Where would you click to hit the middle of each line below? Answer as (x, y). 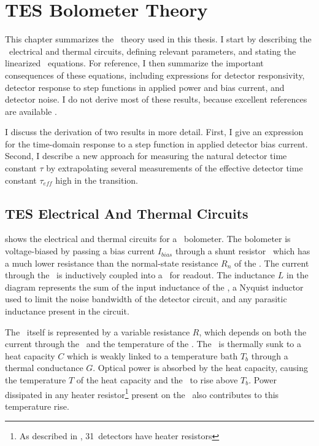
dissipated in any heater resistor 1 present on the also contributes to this (142, 393)
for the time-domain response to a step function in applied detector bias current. (156, 143)
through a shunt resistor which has (243, 251)
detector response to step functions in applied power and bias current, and (145, 87)
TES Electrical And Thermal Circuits (127, 213)
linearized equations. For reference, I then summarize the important (134, 63)
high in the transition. (97, 180)
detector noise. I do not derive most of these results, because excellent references (156, 99)
